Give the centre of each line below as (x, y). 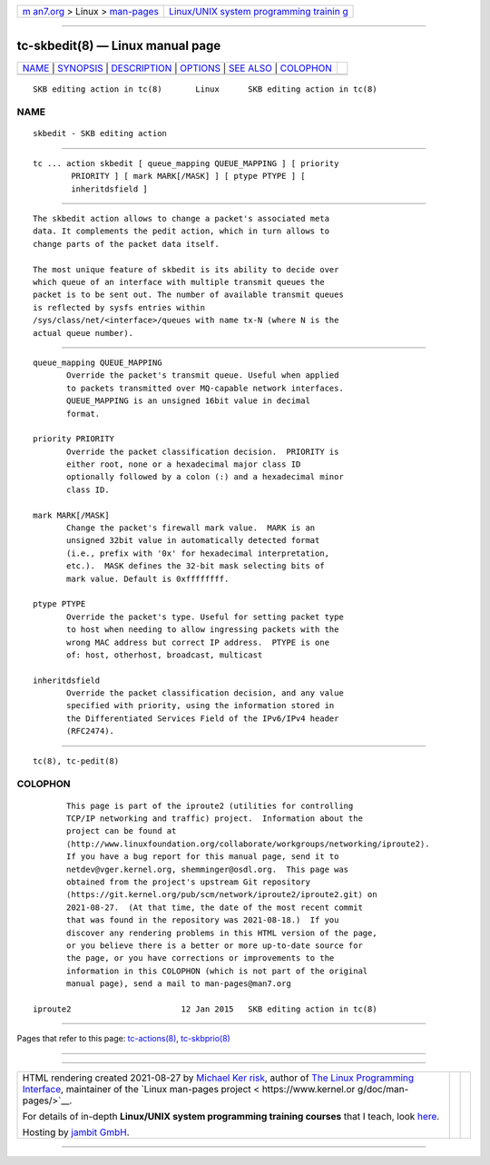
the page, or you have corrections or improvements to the (201, 958)
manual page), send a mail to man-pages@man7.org (179, 984)
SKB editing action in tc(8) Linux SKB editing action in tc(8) (205, 89)
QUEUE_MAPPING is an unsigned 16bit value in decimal (188, 401)
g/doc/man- (383, 1089)
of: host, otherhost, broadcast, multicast (165, 655)
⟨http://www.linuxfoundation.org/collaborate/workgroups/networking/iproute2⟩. (248, 844)
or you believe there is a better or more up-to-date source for (215, 945)
